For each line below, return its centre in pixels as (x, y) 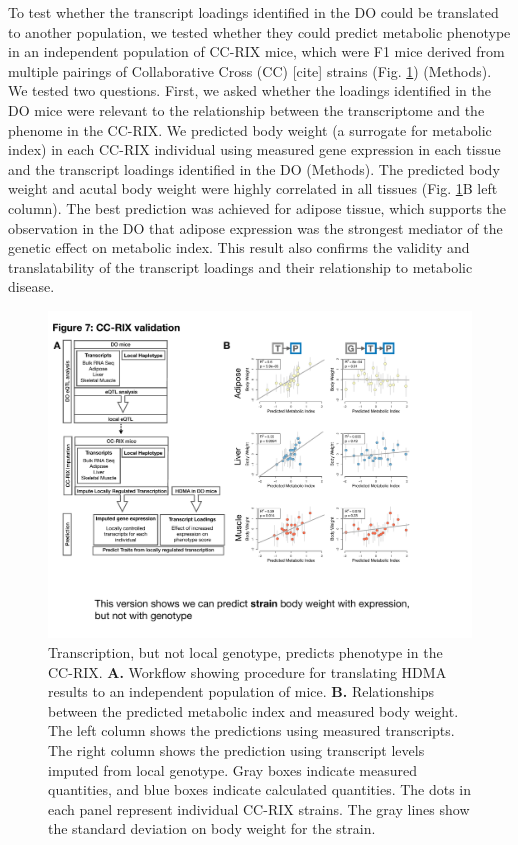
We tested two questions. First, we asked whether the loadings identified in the (249, 90)
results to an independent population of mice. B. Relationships (241, 691)
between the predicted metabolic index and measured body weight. (253, 710)
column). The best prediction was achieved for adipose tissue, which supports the (257, 207)
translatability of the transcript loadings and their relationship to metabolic (240, 266)
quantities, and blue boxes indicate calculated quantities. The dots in (260, 789)
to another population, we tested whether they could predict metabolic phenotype (259, 31)
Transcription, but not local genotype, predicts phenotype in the (245, 652)
